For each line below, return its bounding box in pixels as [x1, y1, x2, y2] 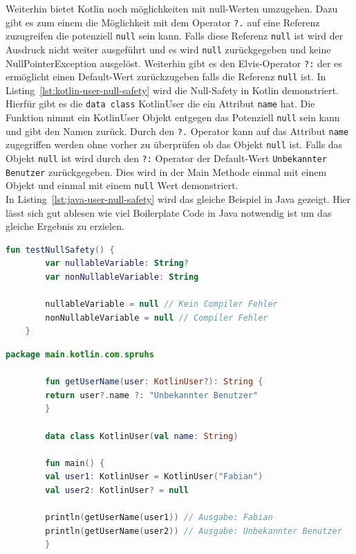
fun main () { [45, 458, 105, 468]
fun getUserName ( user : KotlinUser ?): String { [45, 377, 263, 387]
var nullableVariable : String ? [45, 258, 189, 269]
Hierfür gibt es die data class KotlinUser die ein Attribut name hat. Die [6, 96, 315, 111]
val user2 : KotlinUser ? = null [45, 485, 189, 495]
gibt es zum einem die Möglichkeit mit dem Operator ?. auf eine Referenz [6, 15, 320, 29]
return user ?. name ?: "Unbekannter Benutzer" [45, 390, 259, 400]
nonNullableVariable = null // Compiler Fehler [45, 312, 268, 323]
